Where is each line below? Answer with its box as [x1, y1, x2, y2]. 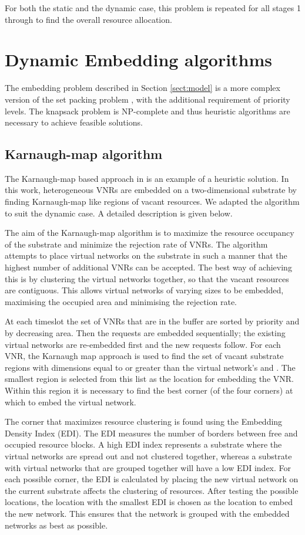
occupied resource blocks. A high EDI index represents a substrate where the [5, 438, 282, 451]
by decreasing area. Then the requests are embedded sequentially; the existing [5, 327, 286, 339]
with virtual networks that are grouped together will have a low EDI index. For [5, 461, 291, 473]
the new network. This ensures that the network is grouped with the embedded [5, 507, 290, 519]
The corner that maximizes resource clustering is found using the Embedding [5, 415, 283, 428]
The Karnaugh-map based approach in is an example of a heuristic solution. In [5, 172, 289, 184]
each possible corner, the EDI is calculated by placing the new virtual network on [5, 473, 299, 485]
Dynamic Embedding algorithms [5, 48, 273, 72]
